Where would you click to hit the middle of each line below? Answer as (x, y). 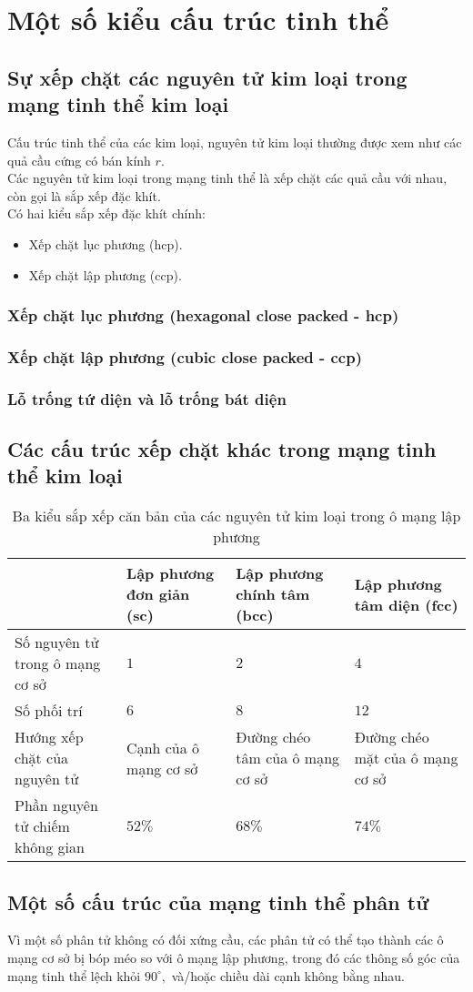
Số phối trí (49, 711)
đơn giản (158, 594)
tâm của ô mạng (288, 758)
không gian (50, 847)
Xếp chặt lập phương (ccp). (105, 274)
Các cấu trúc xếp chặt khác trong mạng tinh (222, 449)
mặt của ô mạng (406, 758)
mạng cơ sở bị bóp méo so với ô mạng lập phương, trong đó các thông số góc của (234, 958)
